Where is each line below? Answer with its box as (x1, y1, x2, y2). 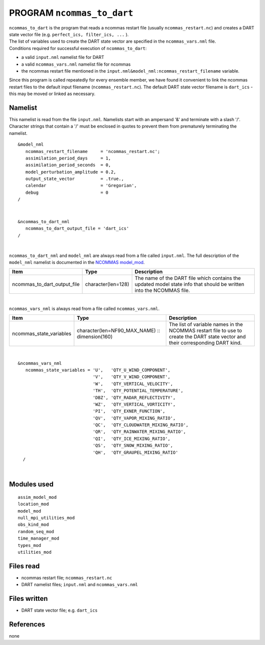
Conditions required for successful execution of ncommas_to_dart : (9, 45, 147, 51)
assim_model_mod (18, 494, 57, 500)
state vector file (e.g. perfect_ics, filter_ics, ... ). (9, 31, 129, 37)
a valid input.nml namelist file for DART (21, 54, 105, 60)
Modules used (9, 480, 54, 489)
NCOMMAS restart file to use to (168, 327, 242, 334)
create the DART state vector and (168, 334, 246, 340)
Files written (9, 594, 48, 603)
